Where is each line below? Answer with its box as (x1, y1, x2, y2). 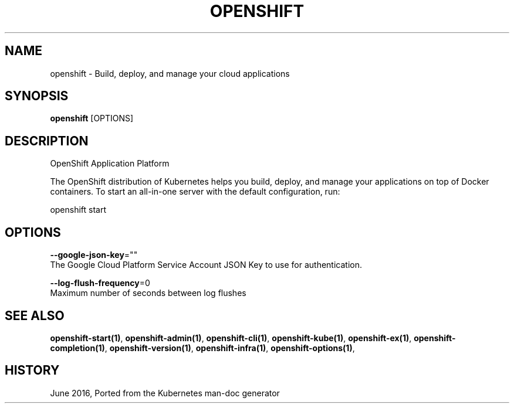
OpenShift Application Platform (50, 158, 170, 169)
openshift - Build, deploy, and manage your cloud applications (50, 68, 290, 79)
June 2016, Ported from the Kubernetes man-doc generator (50, 387, 280, 398)
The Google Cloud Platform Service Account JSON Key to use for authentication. (50, 260, 363, 270)
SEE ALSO (5, 308, 65, 323)
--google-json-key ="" (50, 250, 138, 260)
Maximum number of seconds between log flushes (50, 288, 246, 298)
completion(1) (50, 342, 105, 353)
